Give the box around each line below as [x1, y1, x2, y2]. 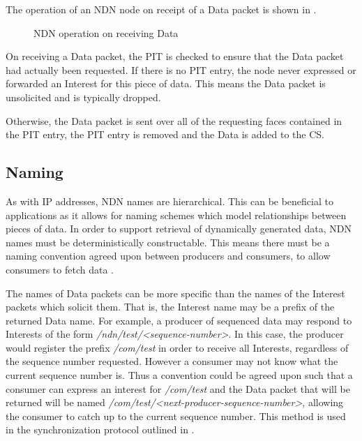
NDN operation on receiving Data [33, 25, 179, 40]
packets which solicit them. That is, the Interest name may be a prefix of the [6, 299, 335, 314]
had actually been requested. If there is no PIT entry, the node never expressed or [6, 62, 356, 77]
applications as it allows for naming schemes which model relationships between [6, 207, 347, 222]
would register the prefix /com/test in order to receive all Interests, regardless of [6, 340, 349, 354]
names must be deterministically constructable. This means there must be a [6, 234, 330, 249]
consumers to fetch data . [6, 262, 114, 276]
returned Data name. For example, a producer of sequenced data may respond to [6, 313, 352, 327]
